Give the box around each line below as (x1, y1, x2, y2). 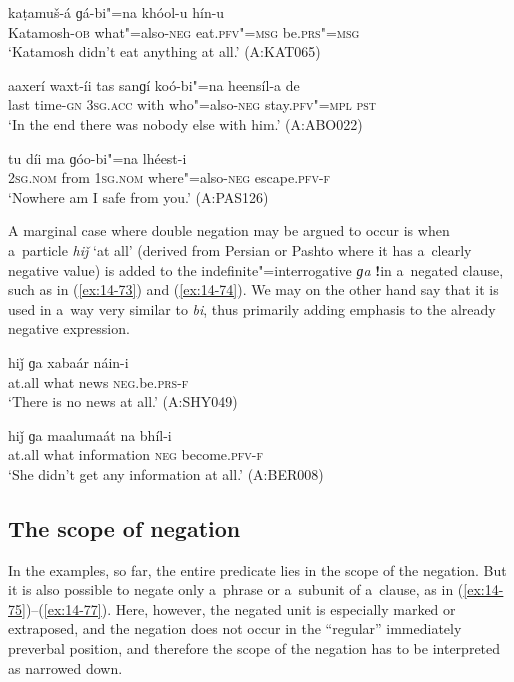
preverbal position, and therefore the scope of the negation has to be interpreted (8, 638, 501, 659)
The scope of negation (8, 512, 241, 543)
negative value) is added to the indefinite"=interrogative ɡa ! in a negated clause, (8, 259, 504, 280)
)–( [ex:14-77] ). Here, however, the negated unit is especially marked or (25, 598, 456, 619)
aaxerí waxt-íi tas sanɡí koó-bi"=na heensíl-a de (8, 74, 300, 95)
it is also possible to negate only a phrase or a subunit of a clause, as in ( (8, 579, 464, 600)
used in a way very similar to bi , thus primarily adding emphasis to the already (8, 298, 496, 319)
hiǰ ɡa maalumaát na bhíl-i (8, 424, 172, 445)
